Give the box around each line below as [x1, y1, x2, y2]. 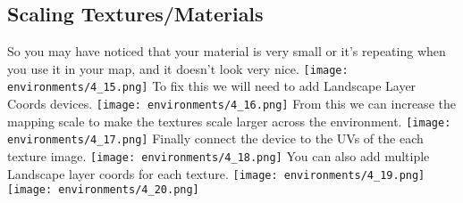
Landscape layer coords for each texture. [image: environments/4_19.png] [7, 164, 425, 183]
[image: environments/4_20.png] [7, 183, 199, 197]
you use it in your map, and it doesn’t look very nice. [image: [7, 59, 349, 77]
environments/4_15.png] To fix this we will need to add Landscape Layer [7, 77, 417, 95]
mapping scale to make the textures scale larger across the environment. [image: [7, 111, 451, 130]
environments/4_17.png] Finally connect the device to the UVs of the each [7, 129, 424, 148]
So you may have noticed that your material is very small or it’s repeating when [7, 42, 446, 61]
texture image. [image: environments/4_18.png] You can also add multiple [7, 147, 430, 166]
